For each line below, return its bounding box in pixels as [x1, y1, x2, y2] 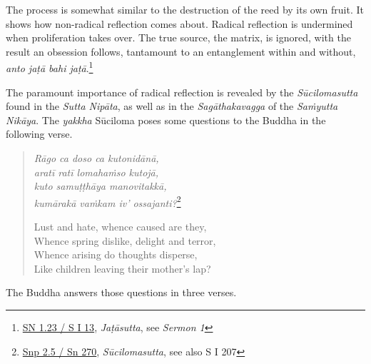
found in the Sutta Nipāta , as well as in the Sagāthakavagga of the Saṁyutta [6, 98, 338, 113]
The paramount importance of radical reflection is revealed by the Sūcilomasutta [6, 84, 358, 99]
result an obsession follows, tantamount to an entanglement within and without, [6, 44, 356, 59]
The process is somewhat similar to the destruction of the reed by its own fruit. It [6, 2, 364, 16]
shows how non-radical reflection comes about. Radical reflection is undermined [6, 16, 353, 31]
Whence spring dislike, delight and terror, [34, 233, 216, 248]
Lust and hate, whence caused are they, [34, 219, 207, 234]
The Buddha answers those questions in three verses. [6, 285, 237, 300]
